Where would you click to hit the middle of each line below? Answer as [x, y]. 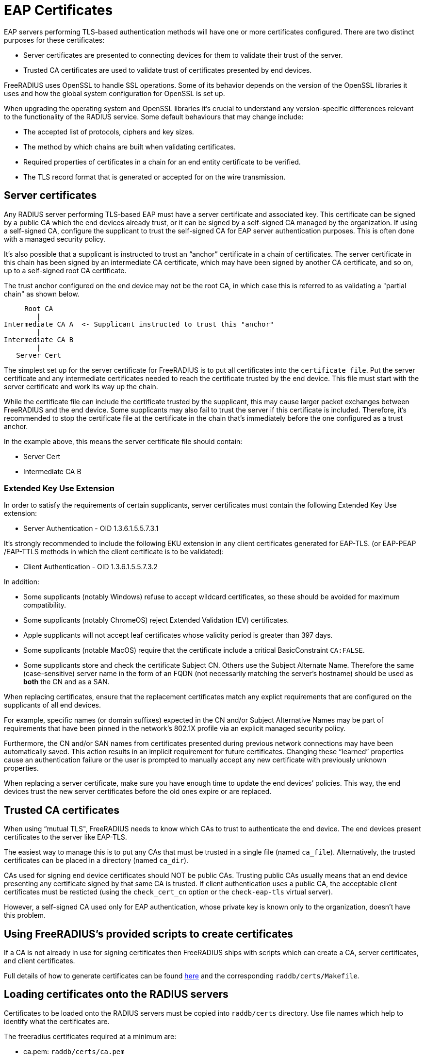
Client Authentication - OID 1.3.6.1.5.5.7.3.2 [90, 567]
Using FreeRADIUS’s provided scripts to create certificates [149, 934]
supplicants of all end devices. [52, 705]
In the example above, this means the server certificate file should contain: [123, 441]
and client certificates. [40, 961]
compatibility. [45, 605]
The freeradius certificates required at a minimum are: [90, 1036]
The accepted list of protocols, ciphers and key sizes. [109, 132]
